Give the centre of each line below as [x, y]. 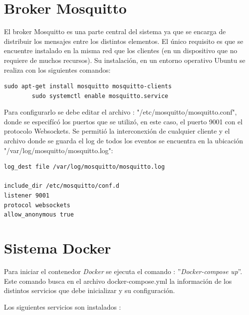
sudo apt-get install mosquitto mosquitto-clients [88, 87]
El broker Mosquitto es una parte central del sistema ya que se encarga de [115, 31]
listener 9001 [27, 196]
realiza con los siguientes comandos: [57, 69]
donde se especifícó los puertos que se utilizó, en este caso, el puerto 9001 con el [123, 121]
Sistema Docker [58, 248]
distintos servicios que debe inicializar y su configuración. [90, 290]
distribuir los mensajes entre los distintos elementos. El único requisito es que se [124, 41]
